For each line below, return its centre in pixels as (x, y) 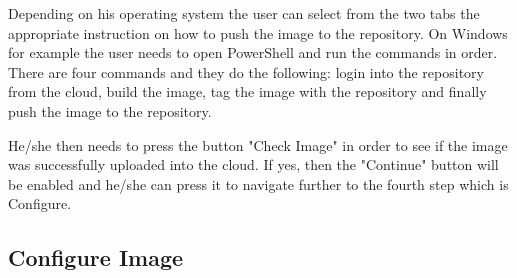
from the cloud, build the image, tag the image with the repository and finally (247, 91)
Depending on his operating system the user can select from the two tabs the (244, 13)
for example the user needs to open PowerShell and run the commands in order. (253, 52)
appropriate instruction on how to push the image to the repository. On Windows (258, 32)
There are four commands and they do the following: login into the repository (246, 71)
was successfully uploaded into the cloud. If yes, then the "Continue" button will (253, 164)
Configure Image (96, 257)
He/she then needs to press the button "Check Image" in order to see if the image (258, 144)
